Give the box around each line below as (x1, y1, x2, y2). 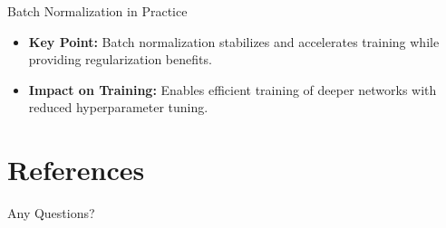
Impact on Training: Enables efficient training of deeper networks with (28, 80, 437, 99)
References (7, 151, 145, 188)
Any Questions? (7, 204, 95, 223)
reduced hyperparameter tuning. (28, 98, 208, 117)
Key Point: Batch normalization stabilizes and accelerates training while (28, 32, 440, 51)
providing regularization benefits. (28, 50, 212, 69)
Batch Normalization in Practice (7, 2, 188, 20)
